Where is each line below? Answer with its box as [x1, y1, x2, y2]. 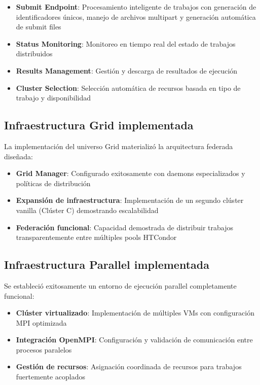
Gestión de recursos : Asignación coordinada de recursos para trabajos [16, 361, 242, 372]
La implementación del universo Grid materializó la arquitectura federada [4, 141, 233, 151]
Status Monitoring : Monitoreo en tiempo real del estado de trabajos [16, 38, 236, 49]
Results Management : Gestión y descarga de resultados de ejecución [16, 65, 238, 76]
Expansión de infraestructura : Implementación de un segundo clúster [16, 195, 244, 205]
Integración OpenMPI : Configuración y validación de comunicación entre [16, 334, 253, 345]
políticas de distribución [16, 178, 91, 188]
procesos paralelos [16, 344, 72, 355]
